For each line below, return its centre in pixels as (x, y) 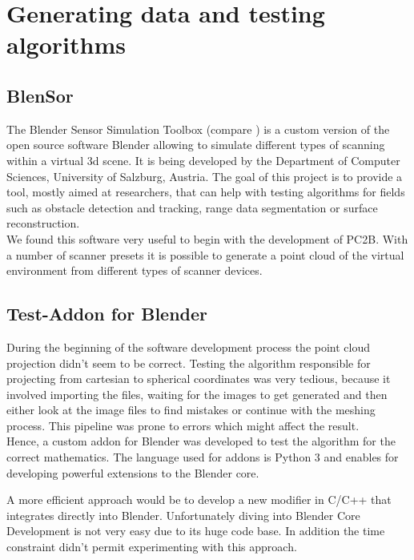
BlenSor (40, 95)
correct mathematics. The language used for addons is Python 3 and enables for (203, 457)
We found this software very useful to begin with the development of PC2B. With (207, 238)
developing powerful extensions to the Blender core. (133, 472)
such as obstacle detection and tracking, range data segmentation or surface (192, 207)
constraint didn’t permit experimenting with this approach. (152, 547)
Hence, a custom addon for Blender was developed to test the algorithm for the (201, 441)
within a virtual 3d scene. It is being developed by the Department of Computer (203, 160)
